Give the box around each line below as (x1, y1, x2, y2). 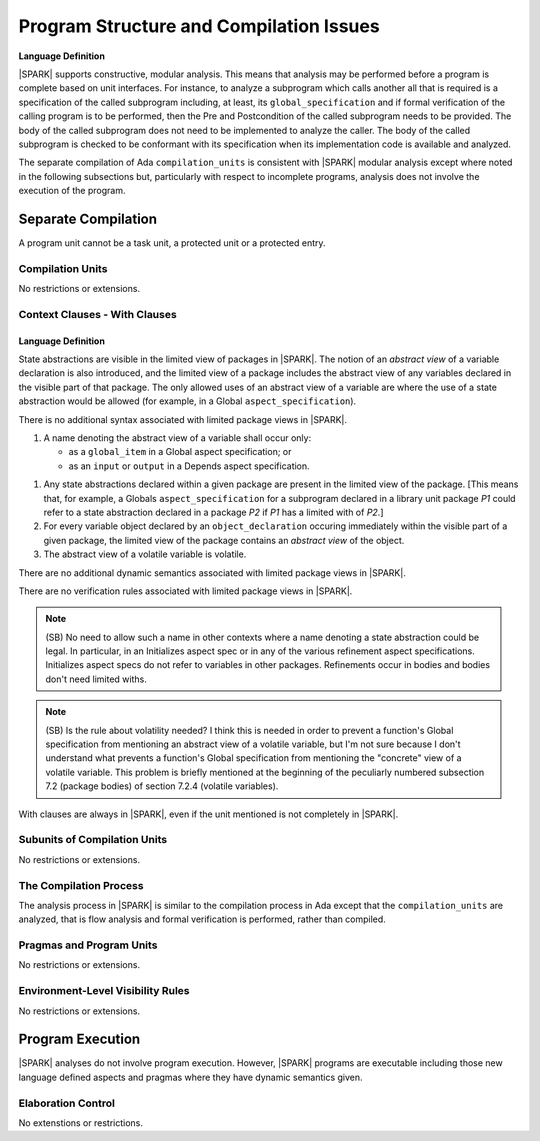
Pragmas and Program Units (18, 938, 158, 952)
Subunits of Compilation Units (18, 833, 168, 847)
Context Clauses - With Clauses (18, 307, 177, 321)
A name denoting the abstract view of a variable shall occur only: (43, 432, 312, 444)
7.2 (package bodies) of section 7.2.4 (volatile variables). (45, 780, 279, 792)
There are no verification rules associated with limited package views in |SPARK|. (18, 585, 353, 597)
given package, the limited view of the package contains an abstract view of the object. (43, 534, 405, 546)
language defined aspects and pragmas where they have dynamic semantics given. (18, 1071, 364, 1083)
